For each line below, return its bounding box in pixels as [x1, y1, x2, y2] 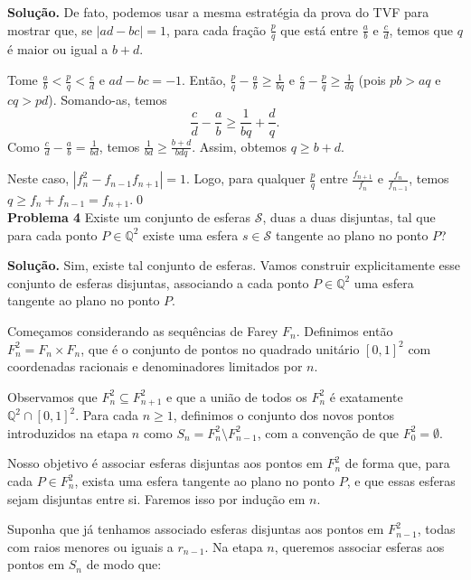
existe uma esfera [143, 225, 239, 244]
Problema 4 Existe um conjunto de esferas [7, 208, 251, 227]
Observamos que [7, 387, 98, 406]
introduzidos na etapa [7, 423, 128, 442]
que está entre [280, 20, 359, 39]
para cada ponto [7, 225, 98, 244]
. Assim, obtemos [192, 136, 287, 155]
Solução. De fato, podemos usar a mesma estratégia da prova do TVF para [7, 3, 429, 21]
